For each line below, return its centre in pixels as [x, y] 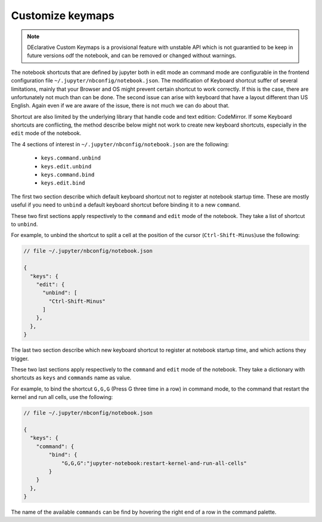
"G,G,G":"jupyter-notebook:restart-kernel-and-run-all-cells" [154, 463]
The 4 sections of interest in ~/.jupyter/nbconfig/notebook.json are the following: [120, 144]
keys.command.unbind [71, 158]
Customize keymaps [63, 16]
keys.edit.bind [63, 183]
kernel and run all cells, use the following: [62, 397]
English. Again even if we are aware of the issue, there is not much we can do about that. [120, 106]
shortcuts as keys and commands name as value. [71, 378]
